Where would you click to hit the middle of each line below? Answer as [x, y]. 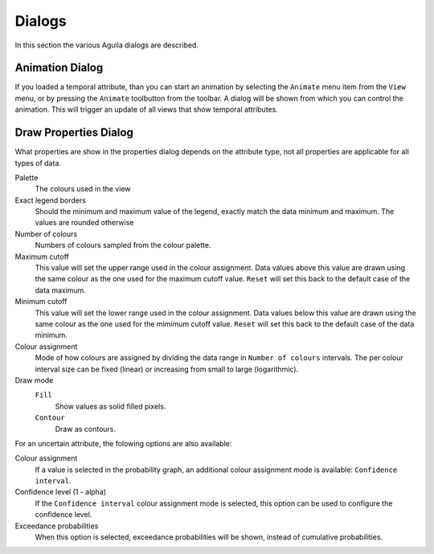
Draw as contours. [86, 429]
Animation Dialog [59, 68]
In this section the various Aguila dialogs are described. [106, 45]
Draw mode [34, 380]
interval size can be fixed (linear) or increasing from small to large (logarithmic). [167, 369]
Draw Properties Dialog [74, 133]
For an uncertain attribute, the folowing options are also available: [123, 443]
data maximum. [60, 290]
